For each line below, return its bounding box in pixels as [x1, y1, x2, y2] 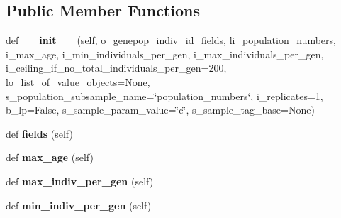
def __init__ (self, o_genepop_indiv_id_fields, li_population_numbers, [6, 33, 336, 48]
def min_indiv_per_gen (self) [6, 197, 152, 212]
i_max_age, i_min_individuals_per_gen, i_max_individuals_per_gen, [6, 46, 324, 61]
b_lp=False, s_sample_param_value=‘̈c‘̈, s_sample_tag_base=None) [6, 102, 315, 117]
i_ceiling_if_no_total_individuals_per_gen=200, [6, 60, 227, 75]
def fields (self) [6, 126, 73, 141]
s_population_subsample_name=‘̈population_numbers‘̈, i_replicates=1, [6, 88, 323, 103]
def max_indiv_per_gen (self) [6, 173, 154, 188]
